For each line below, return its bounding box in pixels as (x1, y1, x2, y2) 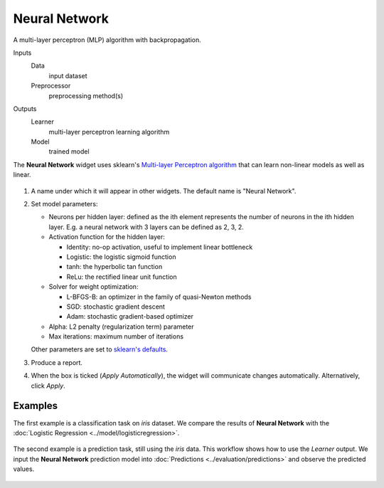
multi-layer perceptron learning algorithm (48, 127, 170, 136)
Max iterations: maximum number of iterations (48, 332, 184, 341)
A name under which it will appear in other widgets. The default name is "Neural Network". (31, 186, 297, 195)
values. (13, 465, 35, 473)
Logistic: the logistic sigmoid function (66, 253, 176, 261)
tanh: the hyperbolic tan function (66, 262, 163, 271)
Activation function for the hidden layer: (48, 233, 165, 241)
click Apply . (31, 381, 65, 390)
